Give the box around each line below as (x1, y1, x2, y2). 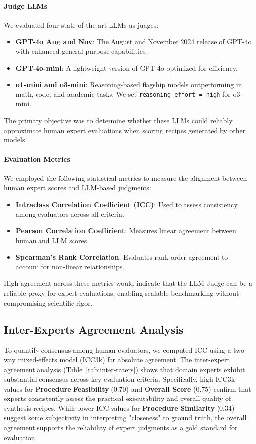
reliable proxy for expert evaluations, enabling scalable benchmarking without (4, 287, 239, 298)
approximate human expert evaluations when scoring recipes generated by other (4, 125, 246, 135)
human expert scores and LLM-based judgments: (4, 182, 151, 193)
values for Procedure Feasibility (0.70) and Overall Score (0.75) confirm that (4, 383, 251, 394)
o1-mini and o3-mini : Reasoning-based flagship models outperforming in (15, 79, 242, 89)
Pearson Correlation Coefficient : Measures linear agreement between (15, 225, 236, 235)
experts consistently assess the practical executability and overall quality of (4, 393, 231, 403)
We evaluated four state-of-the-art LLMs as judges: (4, 19, 159, 30)
